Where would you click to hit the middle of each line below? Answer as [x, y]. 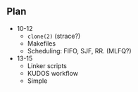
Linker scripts [47, 65]
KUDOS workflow [53, 73]
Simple [37, 81]
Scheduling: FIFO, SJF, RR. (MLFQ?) [79, 51]
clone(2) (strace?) [54, 36]
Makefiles [42, 43]
